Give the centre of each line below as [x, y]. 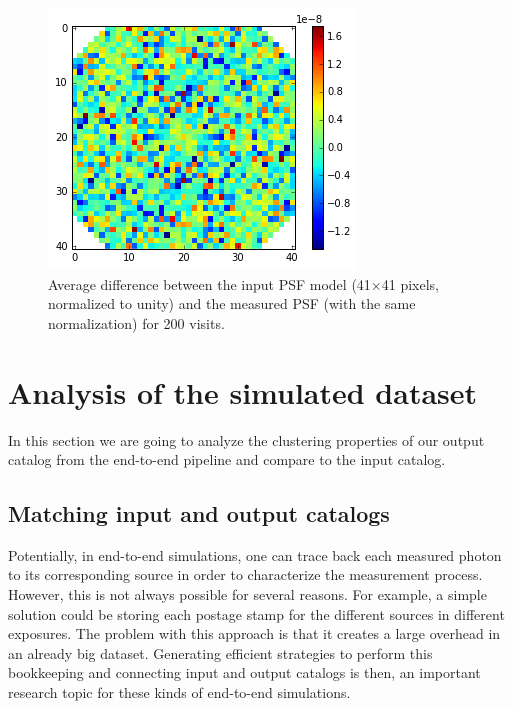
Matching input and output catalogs [199, 513]
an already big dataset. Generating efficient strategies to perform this [220, 652]
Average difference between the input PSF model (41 [209, 283]
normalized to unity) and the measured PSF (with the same [232, 303]
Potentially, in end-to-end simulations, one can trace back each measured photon [255, 554]
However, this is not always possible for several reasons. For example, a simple [247, 594]
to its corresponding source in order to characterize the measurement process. [245, 574]
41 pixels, [410, 283]
